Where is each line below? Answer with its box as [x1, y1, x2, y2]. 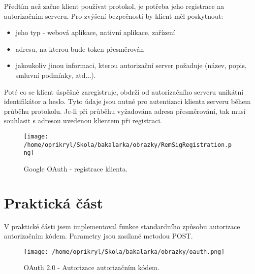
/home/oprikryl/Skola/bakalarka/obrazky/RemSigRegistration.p [24, 141, 232, 148]
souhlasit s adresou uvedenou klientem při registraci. [4, 115, 162, 126]
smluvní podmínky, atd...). [15, 69, 96, 80]
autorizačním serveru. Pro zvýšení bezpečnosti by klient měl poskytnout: [4, 10, 223, 21]
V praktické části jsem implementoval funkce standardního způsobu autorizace [4, 221, 240, 231]
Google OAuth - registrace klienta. [24, 163, 128, 173]
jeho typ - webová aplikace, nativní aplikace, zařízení [15, 27, 175, 37]
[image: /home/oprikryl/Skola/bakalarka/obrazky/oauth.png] [24, 248, 225, 255]
